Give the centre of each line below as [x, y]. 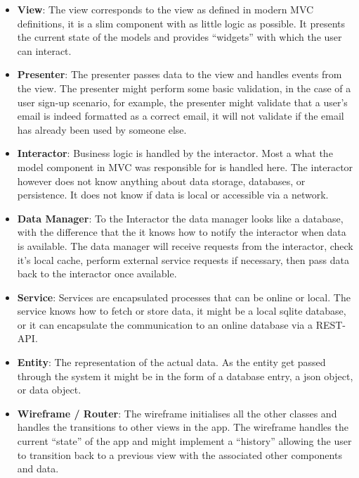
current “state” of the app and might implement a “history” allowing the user [184, 441]
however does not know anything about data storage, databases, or [161, 181]
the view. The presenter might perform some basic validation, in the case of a [184, 88]
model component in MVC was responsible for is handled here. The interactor [185, 166]
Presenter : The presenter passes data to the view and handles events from [179, 74]
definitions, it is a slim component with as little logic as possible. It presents [181, 23]
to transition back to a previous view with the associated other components [179, 454]
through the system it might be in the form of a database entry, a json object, [185, 376]
